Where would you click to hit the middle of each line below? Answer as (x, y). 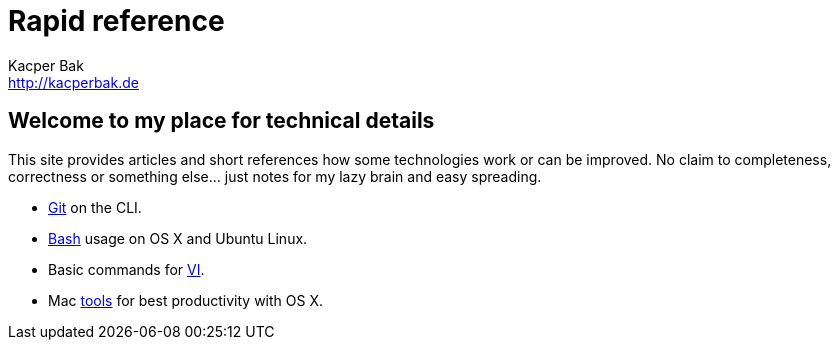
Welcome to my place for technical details (221, 121)
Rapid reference (116, 21)
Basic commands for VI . (126, 269)
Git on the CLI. (95, 207)
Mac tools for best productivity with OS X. (186, 300)
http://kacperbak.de (73, 82)
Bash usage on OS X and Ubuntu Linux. (178, 238)
